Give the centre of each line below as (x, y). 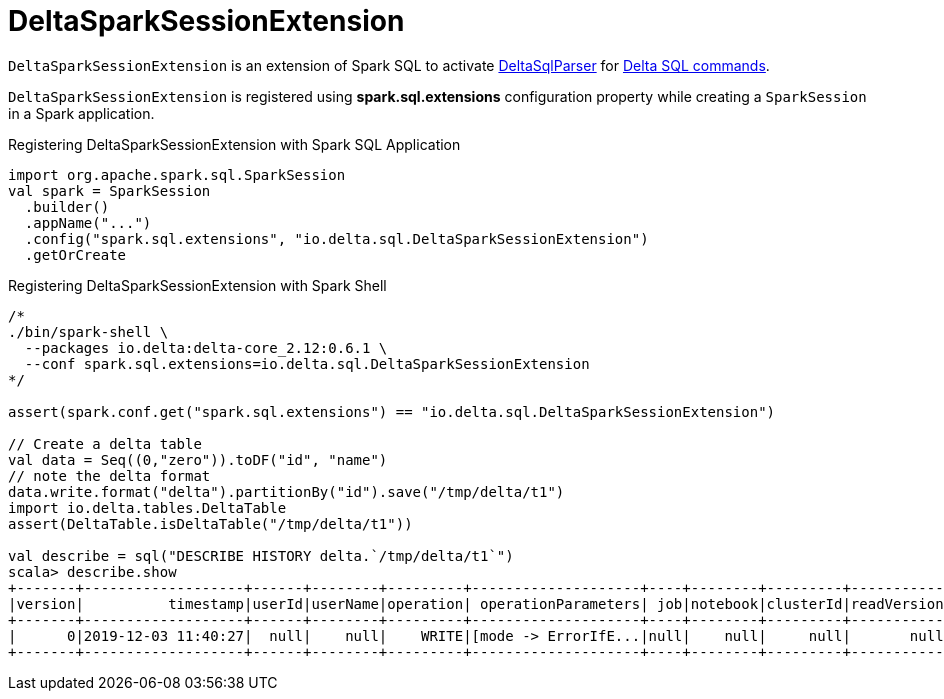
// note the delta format (109, 475)
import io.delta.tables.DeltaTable (147, 507)
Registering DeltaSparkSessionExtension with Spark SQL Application (234, 144)
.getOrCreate (75, 254)
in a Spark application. (81, 113)
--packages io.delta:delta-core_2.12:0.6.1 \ (206, 347)
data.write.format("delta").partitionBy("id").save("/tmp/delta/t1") (286, 491)
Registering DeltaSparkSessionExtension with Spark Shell (197, 285)
